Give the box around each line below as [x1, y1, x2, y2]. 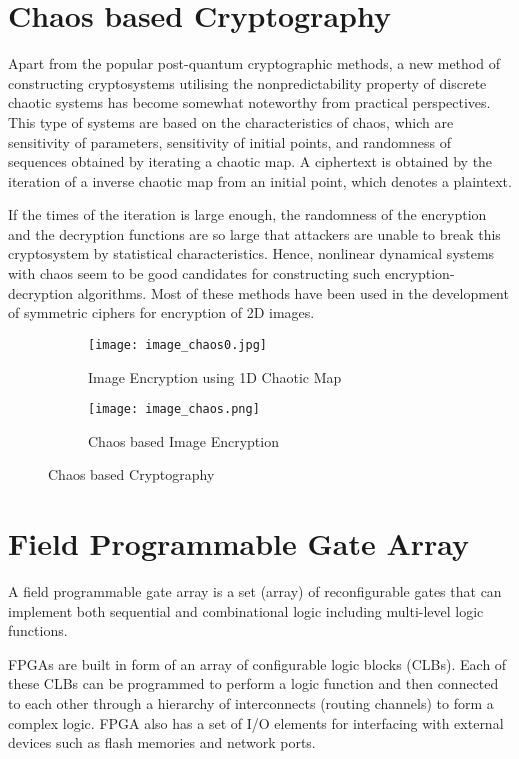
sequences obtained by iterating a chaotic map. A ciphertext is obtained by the [8, 151, 493, 172]
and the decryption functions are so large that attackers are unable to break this [8, 223, 501, 244]
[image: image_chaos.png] [88, 402, 260, 417]
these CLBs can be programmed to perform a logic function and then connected [8, 673, 499, 694]
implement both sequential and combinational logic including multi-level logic [8, 600, 484, 621]
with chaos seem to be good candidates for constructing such [8, 263, 381, 284]
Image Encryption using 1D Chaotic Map [88, 366, 342, 387]
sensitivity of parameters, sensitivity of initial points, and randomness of [8, 131, 451, 152]
